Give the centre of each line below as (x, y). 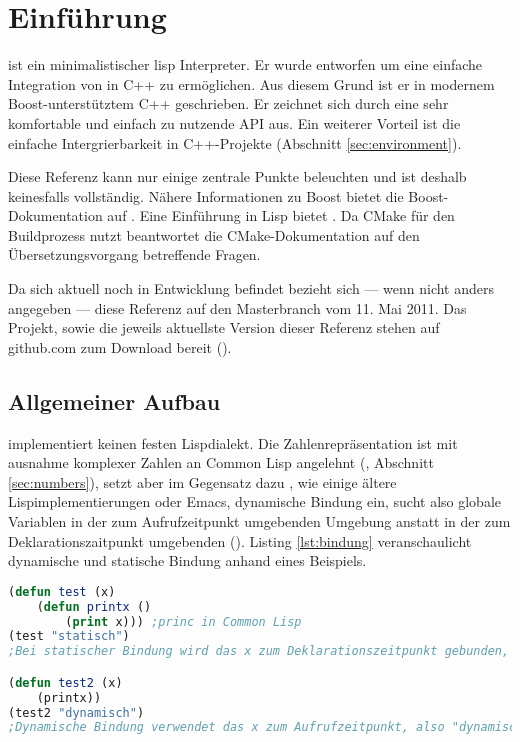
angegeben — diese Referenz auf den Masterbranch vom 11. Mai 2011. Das (237, 307)
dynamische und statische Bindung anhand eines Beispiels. (187, 560)
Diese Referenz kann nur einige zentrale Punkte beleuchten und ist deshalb (237, 176)
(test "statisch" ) (69, 636)
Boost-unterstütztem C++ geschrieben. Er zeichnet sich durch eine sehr (228, 103)
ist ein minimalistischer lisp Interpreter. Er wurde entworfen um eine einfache (245, 64)
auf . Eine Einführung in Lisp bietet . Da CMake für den (281, 215)
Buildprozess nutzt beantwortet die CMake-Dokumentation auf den (214, 234)
